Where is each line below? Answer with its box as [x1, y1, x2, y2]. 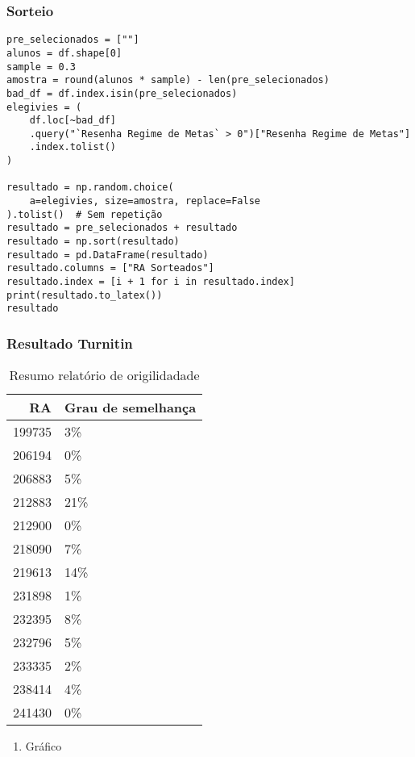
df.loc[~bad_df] [29, 115, 117, 127]
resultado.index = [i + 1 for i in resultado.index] [6, 276, 295, 288]
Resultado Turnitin [6, 332, 133, 353]
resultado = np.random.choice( [6, 182, 174, 194]
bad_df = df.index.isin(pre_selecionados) [6, 87, 238, 99]
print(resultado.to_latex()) [6, 289, 163, 301]
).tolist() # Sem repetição [6, 208, 163, 220]
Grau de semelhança [64, 398, 197, 417]
